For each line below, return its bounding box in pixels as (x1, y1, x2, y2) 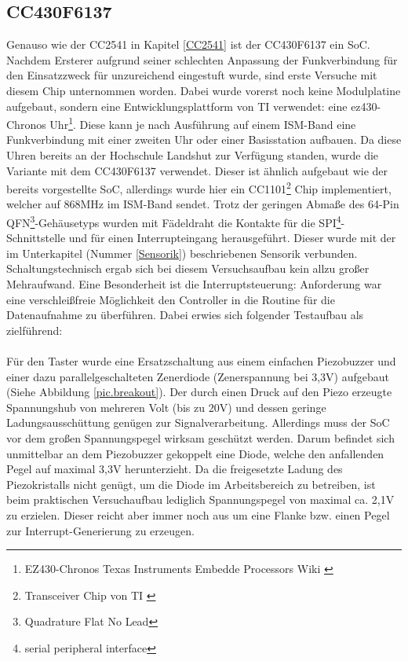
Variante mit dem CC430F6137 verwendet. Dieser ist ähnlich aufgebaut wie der (6, 162, 388, 178)
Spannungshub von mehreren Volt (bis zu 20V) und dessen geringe (6, 398, 326, 415)
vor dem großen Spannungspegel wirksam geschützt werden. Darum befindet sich (6, 430, 395, 446)
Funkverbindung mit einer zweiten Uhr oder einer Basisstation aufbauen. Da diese (6, 131, 402, 148)
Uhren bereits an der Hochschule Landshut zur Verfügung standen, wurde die (6, 147, 379, 163)
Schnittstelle (6, 230, 66, 246)
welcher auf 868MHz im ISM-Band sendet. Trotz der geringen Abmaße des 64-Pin (6, 196, 399, 212)
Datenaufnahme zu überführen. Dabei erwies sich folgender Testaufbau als (6, 307, 364, 323)
